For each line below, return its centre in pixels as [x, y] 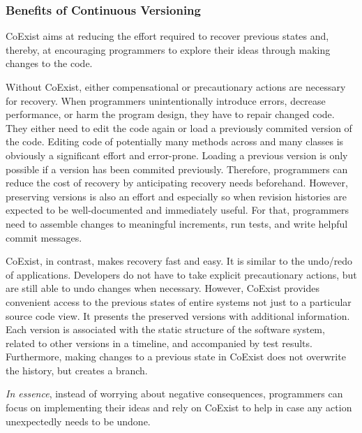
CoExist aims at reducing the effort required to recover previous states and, [167, 36]
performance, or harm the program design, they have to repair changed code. [170, 114]
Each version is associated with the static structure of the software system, [165, 329]
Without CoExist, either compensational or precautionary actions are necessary [176, 87]
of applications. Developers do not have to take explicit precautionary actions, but [181, 274]
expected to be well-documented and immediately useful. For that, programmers [178, 210]
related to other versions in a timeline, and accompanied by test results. [159, 343]
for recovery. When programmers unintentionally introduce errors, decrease [166, 100]
